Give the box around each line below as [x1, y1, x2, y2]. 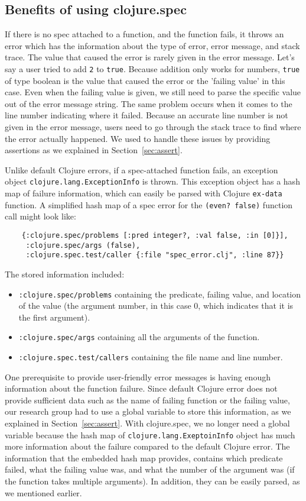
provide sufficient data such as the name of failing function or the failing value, [5, 393, 290, 406]
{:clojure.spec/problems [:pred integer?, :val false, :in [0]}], [21, 231, 288, 240]
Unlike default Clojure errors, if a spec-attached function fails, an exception [5, 163, 278, 176]
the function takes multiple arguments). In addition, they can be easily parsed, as [5, 475, 300, 487]
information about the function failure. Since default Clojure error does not [5, 382, 278, 395]
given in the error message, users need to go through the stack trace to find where [5, 121, 301, 133]
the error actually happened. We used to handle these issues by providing [5, 132, 271, 144]
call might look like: [5, 210, 76, 222]
